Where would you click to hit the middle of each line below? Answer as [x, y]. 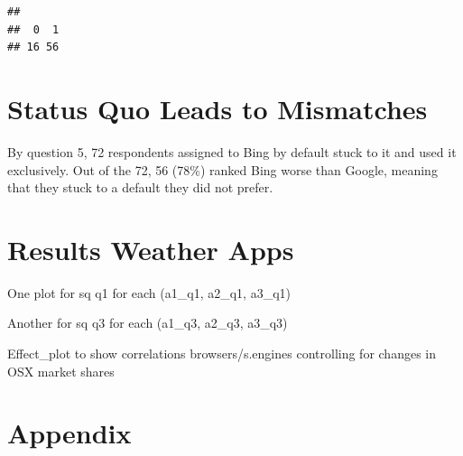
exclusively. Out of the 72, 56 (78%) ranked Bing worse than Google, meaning [222, 169]
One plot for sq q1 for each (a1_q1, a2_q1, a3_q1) [149, 292]
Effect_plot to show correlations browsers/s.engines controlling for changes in [222, 353]
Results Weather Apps [151, 249]
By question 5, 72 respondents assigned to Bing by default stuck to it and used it [232, 151]
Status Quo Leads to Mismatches [218, 108]
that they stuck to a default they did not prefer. [140, 187]
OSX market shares [61, 371]
